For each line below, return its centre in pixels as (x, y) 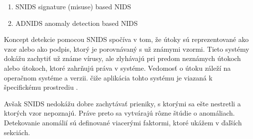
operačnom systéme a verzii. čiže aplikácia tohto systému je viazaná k (108, 77)
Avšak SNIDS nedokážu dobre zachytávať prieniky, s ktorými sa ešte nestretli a (122, 103)
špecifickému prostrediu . (41, 87)
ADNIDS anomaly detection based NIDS (76, 23)
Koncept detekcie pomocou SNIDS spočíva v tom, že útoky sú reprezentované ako (126, 39)
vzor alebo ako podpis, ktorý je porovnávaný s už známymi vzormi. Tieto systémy (127, 49)
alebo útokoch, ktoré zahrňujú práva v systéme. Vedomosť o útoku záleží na (117, 68)
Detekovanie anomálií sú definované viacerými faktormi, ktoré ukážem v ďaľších (123, 122)
